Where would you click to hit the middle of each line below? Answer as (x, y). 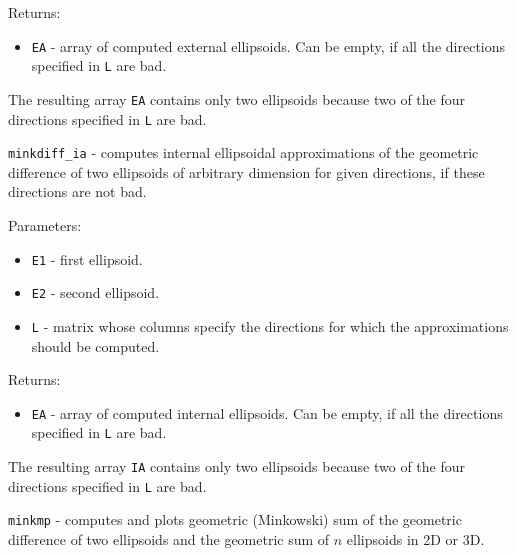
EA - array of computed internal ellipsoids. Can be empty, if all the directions (267, 412)
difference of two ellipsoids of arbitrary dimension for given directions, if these (246, 171)
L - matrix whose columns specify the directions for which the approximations (270, 325)
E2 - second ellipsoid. (95, 292)
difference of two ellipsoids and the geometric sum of (169, 539)
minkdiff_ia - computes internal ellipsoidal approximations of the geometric (243, 152)
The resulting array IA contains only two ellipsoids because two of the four (237, 466)
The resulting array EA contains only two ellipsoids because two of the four (237, 98)
